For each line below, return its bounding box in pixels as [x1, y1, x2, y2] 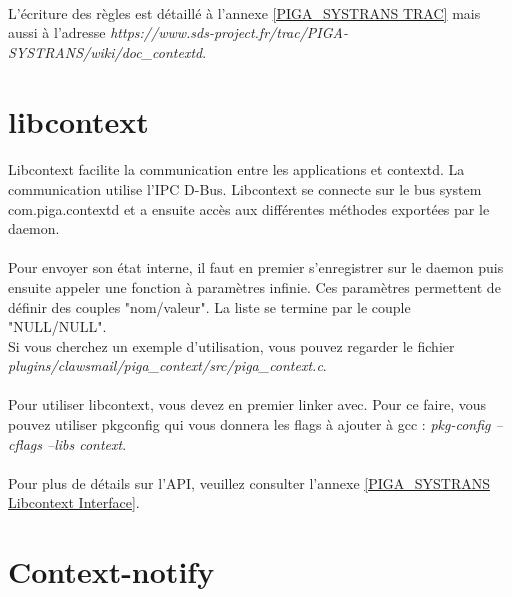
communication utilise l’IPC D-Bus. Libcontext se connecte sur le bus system [8, 178, 482, 199]
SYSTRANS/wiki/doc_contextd [8, 41, 203, 62]
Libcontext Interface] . [8, 492, 140, 513]
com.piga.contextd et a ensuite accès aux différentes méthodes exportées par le [8, 198, 490, 219]
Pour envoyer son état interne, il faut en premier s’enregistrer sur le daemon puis [8, 257, 504, 278]
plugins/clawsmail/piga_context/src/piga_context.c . [8, 355, 327, 376]
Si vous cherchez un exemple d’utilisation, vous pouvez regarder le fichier [8, 335, 455, 356]
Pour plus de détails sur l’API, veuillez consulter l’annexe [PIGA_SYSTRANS [8, 472, 491, 493]
